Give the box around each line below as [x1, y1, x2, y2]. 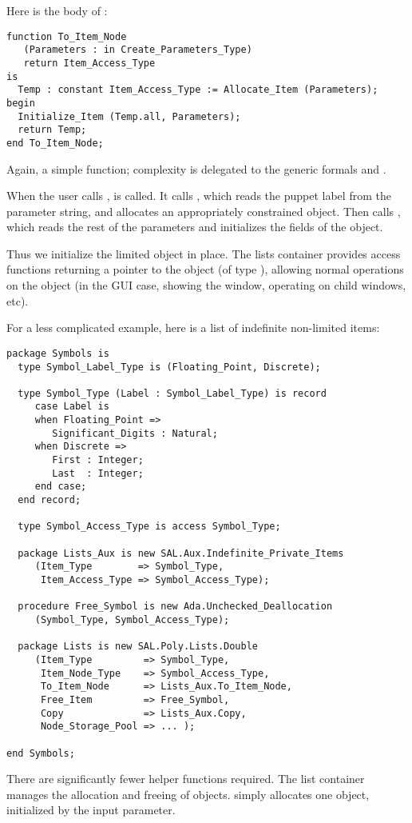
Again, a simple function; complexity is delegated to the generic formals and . [6, 160, 386, 177]
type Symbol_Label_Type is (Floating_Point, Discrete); [18, 361, 321, 373]
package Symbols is [6, 347, 109, 359]
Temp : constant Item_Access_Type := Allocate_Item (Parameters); [18, 84, 378, 96]
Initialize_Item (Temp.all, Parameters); [18, 110, 241, 122]
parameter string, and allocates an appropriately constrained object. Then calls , [6, 202, 401, 219]
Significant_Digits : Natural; [52, 427, 218, 439]
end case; [34, 481, 87, 493]
